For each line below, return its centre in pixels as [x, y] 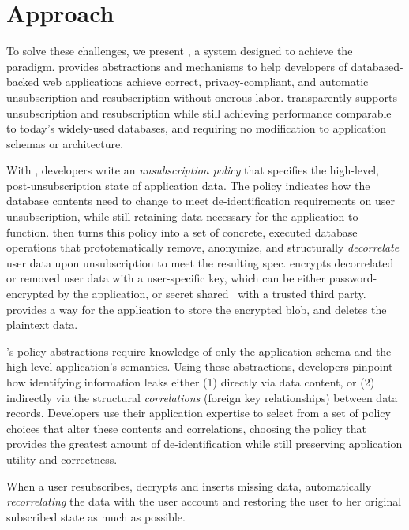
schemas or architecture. [65, 143]
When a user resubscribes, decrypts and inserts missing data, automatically [189, 485]
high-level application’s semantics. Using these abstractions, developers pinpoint [200, 366]
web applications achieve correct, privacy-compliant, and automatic [206, 82]
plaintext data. [42, 325]
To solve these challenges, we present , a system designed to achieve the [180, 51]
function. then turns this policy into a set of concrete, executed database [182, 231]
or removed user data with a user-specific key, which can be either [166, 278]
